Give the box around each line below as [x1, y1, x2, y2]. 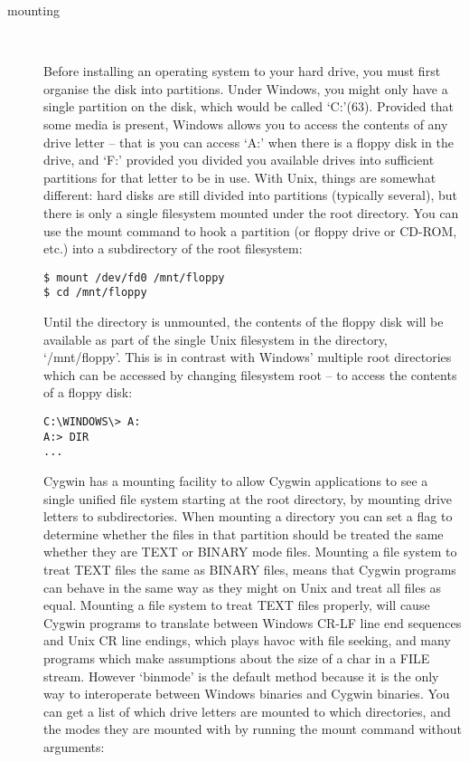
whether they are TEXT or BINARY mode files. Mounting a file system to [43, 542, 457, 561]
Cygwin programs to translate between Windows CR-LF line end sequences [43, 613, 462, 632]
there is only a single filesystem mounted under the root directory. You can [43, 203, 459, 222]
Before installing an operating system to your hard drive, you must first [43, 62, 441, 81]
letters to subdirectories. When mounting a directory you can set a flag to [43, 507, 453, 526]
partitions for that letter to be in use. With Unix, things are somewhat [43, 167, 436, 186]
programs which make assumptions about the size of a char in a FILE [43, 648, 430, 667]
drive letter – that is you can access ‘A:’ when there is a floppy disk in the [43, 132, 454, 151]
